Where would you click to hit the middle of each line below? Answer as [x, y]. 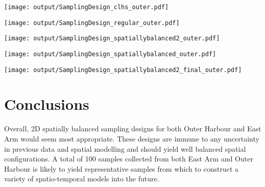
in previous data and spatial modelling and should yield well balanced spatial [125, 148]
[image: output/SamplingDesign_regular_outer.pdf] [92, 23]
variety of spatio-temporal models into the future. [82, 179]
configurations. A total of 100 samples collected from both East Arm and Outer [129, 159]
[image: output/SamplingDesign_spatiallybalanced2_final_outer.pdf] [123, 70]
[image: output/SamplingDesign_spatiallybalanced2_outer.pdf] [112, 39]
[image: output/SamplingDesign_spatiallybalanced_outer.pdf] [110, 54]
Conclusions [47, 104]
